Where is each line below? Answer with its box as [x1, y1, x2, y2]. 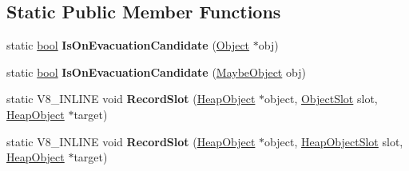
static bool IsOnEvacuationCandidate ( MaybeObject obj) [6, 63, 306, 80]
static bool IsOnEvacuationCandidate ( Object [6, 37, 250, 54]
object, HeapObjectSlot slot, [264, 133, 403, 149]
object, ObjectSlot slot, [264, 90, 378, 107]
